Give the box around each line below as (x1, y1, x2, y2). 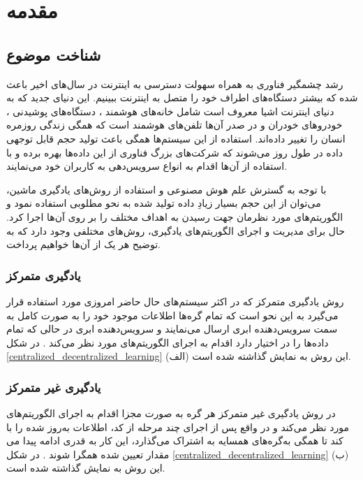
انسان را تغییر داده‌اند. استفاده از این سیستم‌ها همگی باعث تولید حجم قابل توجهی (6, 131, 346, 145)
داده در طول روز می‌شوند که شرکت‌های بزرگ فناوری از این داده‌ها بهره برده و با (6, 145, 343, 159)
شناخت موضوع (6, 43, 101, 65)
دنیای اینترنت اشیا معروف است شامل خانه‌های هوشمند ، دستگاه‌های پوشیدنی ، (6, 103, 334, 118)
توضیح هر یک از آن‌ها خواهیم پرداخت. (6, 237, 161, 252)
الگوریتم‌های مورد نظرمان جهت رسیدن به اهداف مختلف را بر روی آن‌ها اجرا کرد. (6, 209, 343, 224)
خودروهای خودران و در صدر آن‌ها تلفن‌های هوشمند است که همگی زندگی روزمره (6, 117, 343, 132)
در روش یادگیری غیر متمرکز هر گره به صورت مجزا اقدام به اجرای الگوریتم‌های (6, 406, 336, 421)
